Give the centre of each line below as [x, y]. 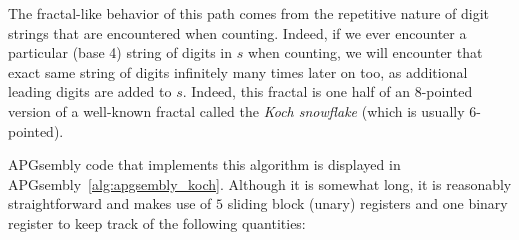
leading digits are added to [90, 91]
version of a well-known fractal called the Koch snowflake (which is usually [236, 110]
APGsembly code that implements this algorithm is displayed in [204, 164]
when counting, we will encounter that [365, 52]
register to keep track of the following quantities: [157, 222]
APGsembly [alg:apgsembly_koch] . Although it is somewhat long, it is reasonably [260, 183]
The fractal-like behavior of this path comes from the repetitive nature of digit [249, 13]
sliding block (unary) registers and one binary [367, 203]
